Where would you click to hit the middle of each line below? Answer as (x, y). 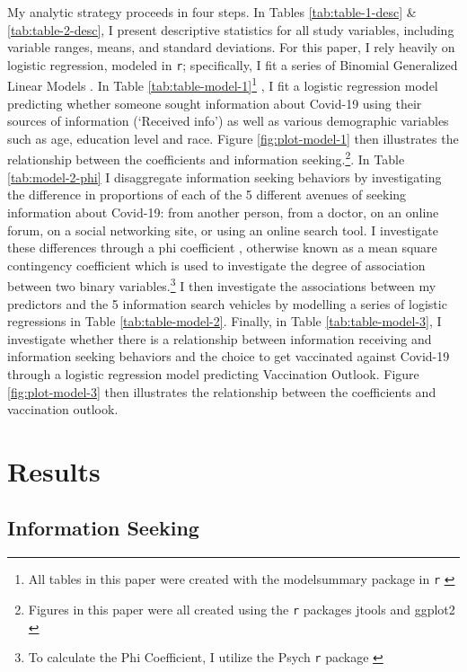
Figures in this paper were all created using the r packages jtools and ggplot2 (242, 609)
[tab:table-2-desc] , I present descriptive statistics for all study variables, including (231, 29)
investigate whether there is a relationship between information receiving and (220, 338)
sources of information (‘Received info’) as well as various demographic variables (228, 121)
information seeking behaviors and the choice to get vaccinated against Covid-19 (229, 356)
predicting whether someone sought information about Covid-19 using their (215, 103)
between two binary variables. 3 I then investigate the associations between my (222, 284)
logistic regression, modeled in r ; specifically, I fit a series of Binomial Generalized (233, 64)
